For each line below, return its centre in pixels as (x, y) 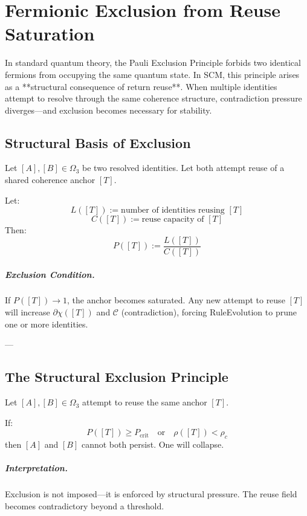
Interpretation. (36, 468)
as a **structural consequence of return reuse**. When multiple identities (141, 86)
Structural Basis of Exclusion (98, 142)
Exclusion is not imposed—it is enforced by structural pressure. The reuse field (151, 494)
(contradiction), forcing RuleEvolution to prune (209, 312)
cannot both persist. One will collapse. (153, 444)
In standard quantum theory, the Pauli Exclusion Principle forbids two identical (153, 63)
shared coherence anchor (50, 180)
